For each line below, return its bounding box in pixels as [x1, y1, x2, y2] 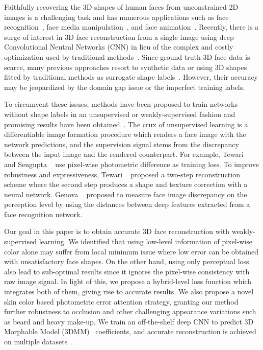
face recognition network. [4, 208, 83, 219]
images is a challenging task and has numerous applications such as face [4, 11, 229, 22]
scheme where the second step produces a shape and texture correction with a [4, 179, 248, 190]
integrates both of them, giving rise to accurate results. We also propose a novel [4, 286, 254, 297]
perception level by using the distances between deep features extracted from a [4, 199, 250, 209]
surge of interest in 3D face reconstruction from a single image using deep [4, 31, 234, 42]
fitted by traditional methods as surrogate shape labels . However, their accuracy [4, 72, 258, 82]
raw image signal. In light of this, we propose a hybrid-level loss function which [4, 276, 252, 287]
